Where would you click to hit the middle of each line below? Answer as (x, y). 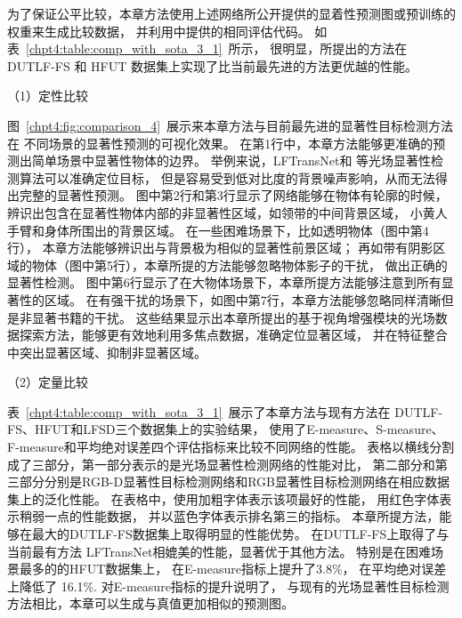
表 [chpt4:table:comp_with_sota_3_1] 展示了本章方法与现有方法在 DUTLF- (225, 411)
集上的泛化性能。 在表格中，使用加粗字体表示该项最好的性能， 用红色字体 (223, 498)
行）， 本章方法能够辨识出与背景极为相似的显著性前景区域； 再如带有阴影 (220, 248)
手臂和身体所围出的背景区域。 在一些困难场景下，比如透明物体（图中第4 (218, 230)
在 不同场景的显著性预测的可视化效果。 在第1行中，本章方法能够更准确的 (220, 143)
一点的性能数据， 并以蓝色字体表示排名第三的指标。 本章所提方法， (242, 516)
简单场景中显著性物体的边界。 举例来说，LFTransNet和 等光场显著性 (231, 161)
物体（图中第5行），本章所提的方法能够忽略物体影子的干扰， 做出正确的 (239, 265)
